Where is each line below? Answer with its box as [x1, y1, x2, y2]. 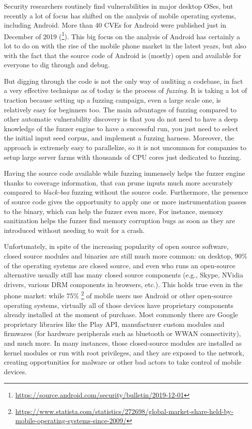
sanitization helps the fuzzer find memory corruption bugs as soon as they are [4, 215, 235, 226]
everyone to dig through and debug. [4, 60, 110, 70]
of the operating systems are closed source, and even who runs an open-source [4, 260, 236, 270]
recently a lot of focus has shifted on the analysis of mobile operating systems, [4, 10, 236, 20]
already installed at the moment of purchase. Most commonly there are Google [4, 309, 238, 320]
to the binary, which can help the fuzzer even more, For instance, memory [4, 206, 223, 216]
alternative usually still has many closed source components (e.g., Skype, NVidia [4, 270, 243, 280]
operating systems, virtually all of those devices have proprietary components [4, 300, 234, 310]
